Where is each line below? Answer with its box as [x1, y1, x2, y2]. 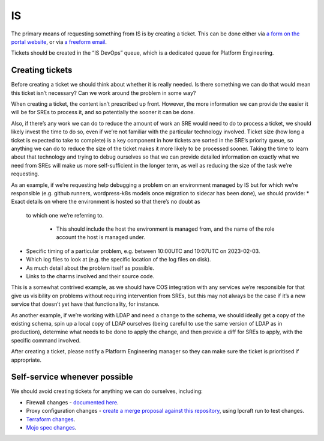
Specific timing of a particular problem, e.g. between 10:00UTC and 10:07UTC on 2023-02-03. [26, 247, 260, 255]
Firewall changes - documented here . [26, 398, 119, 406]
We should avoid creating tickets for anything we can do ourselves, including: [11, 388, 203, 395]
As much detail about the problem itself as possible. [26, 264, 154, 272]
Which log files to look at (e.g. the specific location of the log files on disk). [26, 256, 211, 263]
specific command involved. [11, 336, 81, 344]
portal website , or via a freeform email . [11, 38, 107, 45]
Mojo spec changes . [26, 424, 77, 431]
